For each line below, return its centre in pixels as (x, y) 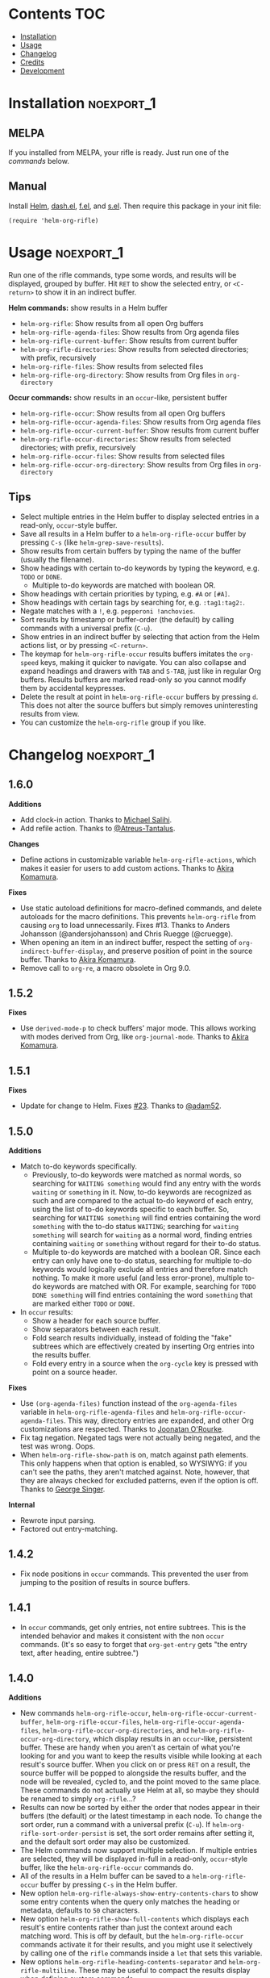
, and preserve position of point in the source (178, 951)
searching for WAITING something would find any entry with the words (147, 1183)
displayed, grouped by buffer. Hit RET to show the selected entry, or (120, 283)
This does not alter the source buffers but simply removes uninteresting (139, 705)
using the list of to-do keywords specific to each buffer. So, (131, 1209)
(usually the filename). (57, 559)
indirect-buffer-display (62, 951)
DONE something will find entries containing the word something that (142, 1294)
